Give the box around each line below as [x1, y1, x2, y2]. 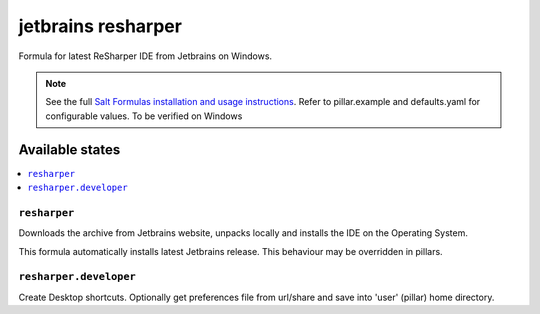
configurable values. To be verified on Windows [45, 110, 243, 122]
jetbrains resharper [18, 15, 182, 37]
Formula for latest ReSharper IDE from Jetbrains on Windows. [18, 50, 273, 62]
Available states [18, 141, 121, 158]
